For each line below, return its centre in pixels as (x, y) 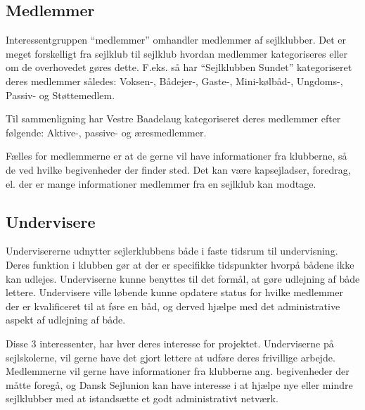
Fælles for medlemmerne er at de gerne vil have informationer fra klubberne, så (177, 156)
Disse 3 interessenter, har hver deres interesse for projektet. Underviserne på (170, 343)
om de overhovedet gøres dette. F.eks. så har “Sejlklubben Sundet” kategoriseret (179, 67)
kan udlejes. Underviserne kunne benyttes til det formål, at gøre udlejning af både (183, 278)
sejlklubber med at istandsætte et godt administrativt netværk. (142, 398)
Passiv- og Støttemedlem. (60, 95)
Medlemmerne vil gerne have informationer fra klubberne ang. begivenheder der (178, 371)
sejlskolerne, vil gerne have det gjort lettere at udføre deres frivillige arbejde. (171, 357)
